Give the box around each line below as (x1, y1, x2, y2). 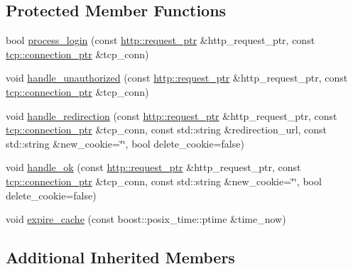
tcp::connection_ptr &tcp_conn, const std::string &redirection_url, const (6, 122, 327, 137)
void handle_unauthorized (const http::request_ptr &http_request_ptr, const (6, 70, 348, 85)
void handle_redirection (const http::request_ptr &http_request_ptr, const (6, 108, 337, 123)
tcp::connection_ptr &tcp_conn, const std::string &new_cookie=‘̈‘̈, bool (6, 173, 322, 188)
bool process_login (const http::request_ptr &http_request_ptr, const (6, 33, 315, 48)
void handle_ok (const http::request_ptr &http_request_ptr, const (6, 160, 301, 175)
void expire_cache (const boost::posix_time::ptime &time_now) (6, 212, 286, 226)
